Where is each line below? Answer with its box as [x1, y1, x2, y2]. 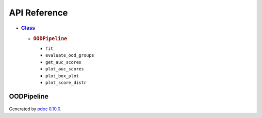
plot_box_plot [45, 73, 79, 79]
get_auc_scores [45, 59, 82, 65]
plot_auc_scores [45, 66, 84, 72]
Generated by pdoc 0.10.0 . [9, 106, 62, 112]
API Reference [9, 7, 68, 18]
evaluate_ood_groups [45, 52, 95, 58]
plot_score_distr [45, 80, 87, 85]
